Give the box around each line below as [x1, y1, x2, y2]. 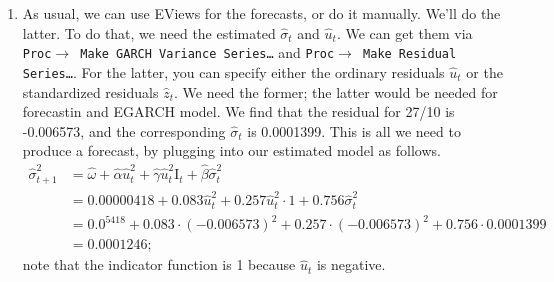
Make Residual [363, 47, 457, 62]
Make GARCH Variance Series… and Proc [80, 42, 335, 63]
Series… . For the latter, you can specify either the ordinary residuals [22, 61, 445, 82]
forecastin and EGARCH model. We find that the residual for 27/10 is [22, 101, 455, 122]
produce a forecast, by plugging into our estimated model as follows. [22, 140, 441, 161]
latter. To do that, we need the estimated [22, 22, 276, 43]
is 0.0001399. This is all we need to [247, 120, 461, 141]
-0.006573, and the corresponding [22, 120, 226, 141]
